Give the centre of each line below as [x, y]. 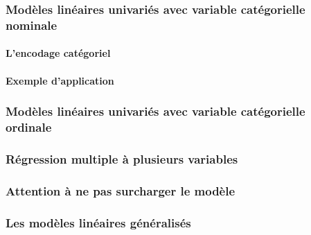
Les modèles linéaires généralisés [98, 222]
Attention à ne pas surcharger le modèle [121, 190]
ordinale [29, 127]
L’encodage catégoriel [58, 53]
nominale [32, 25]
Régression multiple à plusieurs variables [122, 158]
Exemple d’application [60, 80]
